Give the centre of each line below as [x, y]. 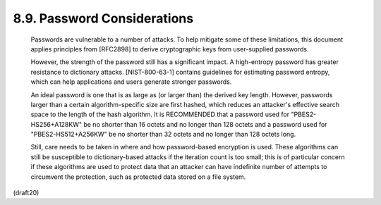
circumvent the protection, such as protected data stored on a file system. [138, 177]
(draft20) [26, 193]
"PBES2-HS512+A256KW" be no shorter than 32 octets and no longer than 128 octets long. [163, 135]
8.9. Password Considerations [103, 18]
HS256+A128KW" [56, 124]
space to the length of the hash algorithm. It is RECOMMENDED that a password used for [160, 114]
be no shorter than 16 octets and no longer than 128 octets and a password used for [205, 124]
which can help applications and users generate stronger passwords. [131, 82]
